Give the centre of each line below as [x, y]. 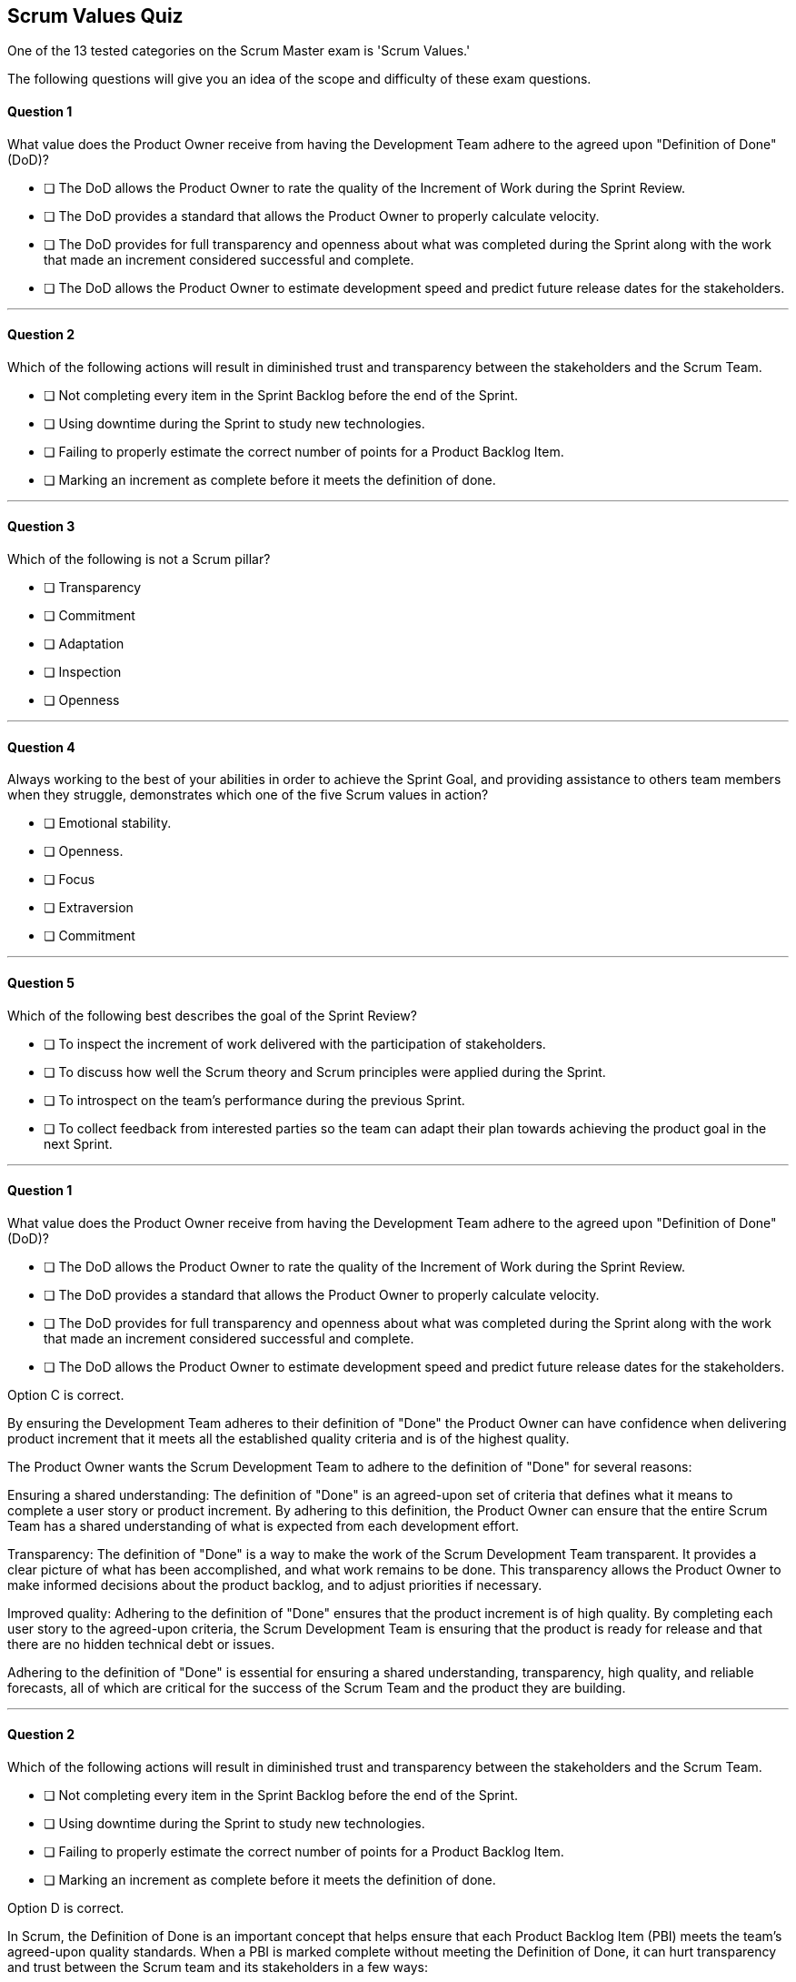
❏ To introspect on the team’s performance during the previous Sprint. [254, 1100]
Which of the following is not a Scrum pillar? [139, 559]
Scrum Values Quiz [95, 16]
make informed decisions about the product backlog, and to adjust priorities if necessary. [275, 1585]
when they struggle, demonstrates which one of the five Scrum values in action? [248, 795]
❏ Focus [70, 880]
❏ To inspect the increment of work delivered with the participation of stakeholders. [295, 1043]
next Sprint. [78, 1143]
